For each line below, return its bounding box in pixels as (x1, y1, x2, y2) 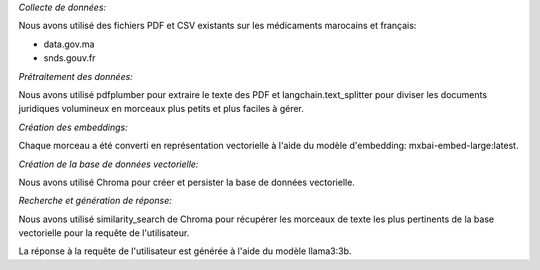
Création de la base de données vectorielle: (18, 158, 199, 170)
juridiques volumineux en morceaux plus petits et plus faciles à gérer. (18, 103, 305, 115)
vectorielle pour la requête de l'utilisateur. (18, 227, 190, 239)
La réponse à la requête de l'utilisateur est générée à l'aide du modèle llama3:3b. (18, 245, 352, 257)
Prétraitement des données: (18, 70, 134, 82)
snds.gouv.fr (43, 52, 96, 64)
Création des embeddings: (18, 121, 129, 133)
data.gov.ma (43, 38, 95, 50)
